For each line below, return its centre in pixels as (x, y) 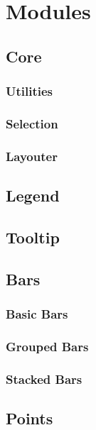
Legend (33, 195)
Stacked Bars (44, 379)
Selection (32, 123)
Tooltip (33, 237)
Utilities (30, 91)
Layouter (32, 156)
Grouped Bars (47, 346)
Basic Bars (37, 313)
